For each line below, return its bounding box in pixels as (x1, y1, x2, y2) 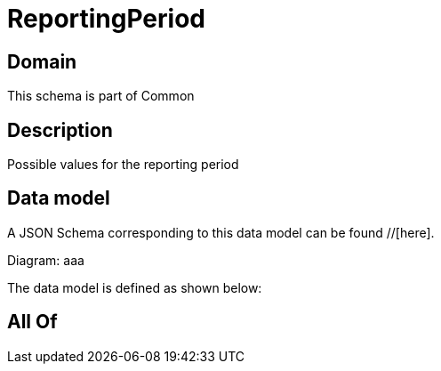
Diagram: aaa (7, 252, 84, 268)
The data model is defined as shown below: (7, 279, 262, 295)
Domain (7, 50, 77, 73)
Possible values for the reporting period (7, 157, 239, 173)
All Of (7, 311, 58, 334)
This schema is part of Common (7, 88, 195, 104)
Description (7, 118, 113, 141)
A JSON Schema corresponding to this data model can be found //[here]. (7, 224, 435, 240)
